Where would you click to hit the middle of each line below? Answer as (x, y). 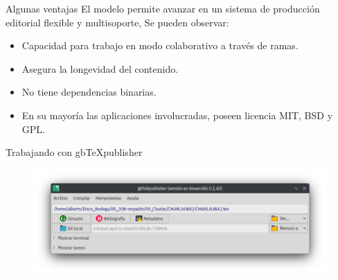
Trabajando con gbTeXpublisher (74, 152)
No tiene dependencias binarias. (89, 92)
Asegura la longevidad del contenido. (100, 68)
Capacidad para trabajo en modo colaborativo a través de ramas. (160, 45)
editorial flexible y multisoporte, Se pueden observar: (117, 22)
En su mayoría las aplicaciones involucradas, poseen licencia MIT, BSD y (177, 115)
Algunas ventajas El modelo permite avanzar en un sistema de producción (163, 8)
